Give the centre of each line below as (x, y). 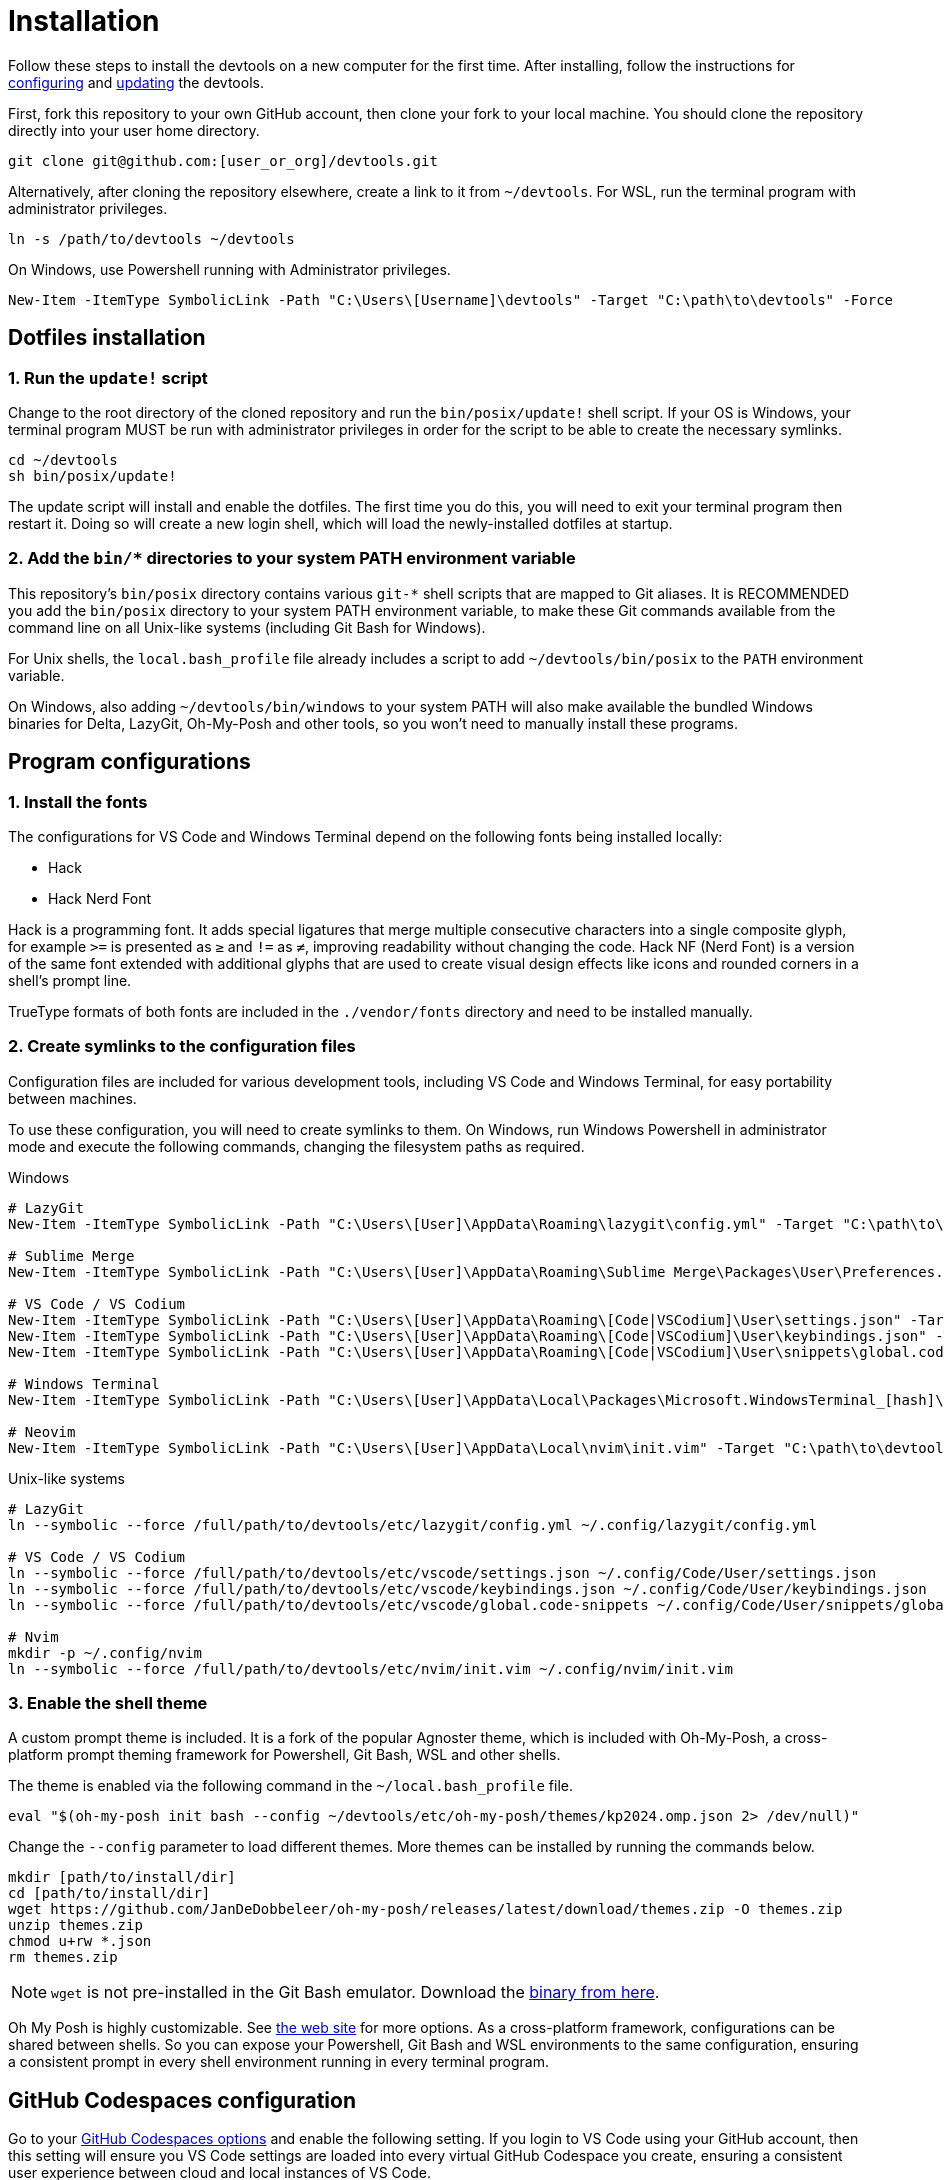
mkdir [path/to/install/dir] (122, 1877)
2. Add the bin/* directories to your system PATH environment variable (292, 558)
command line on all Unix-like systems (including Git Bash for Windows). (247, 627)
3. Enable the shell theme (108, 1703)
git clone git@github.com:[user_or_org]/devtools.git (223, 160)
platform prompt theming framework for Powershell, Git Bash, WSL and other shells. (284, 1755)
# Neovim (42, 1431)
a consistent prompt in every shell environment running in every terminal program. (278, 2062)
